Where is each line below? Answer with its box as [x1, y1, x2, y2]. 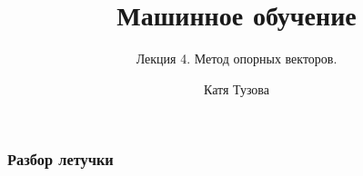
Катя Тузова [204, 79, 269, 98]
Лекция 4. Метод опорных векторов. [136, 49, 338, 68]
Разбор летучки [7, 148, 114, 171]
